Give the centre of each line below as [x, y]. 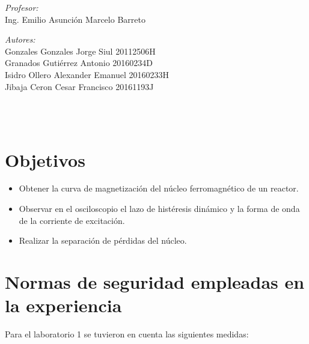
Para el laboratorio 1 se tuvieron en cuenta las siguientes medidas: [127, 334]
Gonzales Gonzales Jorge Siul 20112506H [80, 51]
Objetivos [45, 159]
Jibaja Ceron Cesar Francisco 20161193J [79, 86]
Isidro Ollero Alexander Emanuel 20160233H [87, 74]
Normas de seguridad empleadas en [155, 282]
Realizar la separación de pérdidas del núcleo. [103, 240]
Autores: [20, 39]
